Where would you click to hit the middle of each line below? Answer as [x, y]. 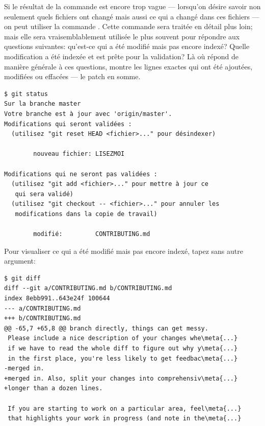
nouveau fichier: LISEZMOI [79, 154]
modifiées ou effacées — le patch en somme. [72, 76]
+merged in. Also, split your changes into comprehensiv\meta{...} [121, 378]
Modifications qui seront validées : [68, 124]
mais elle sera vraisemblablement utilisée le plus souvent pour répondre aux [122, 36]
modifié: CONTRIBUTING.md [92, 234]
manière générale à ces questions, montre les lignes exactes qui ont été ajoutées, [128, 66]
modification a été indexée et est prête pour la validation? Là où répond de [122, 56]
